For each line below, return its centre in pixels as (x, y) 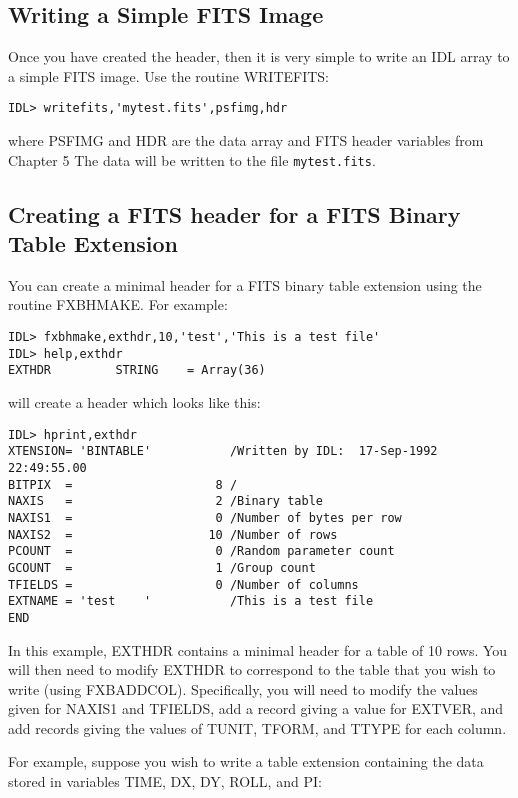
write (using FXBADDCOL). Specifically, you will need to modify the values (243, 688)
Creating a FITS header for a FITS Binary (234, 213)
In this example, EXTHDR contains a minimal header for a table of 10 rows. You (258, 649)
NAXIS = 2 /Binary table (165, 501)
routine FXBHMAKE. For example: (118, 304)
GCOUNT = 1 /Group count (162, 567)
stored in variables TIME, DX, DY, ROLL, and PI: (165, 781)
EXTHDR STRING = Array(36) (137, 370)
